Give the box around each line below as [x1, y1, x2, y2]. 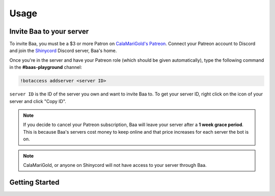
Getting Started [9, 178, 60, 186]
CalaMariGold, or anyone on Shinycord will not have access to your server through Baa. [23, 162, 207, 168]
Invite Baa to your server [9, 27, 89, 36]
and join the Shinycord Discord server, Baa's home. [9, 47, 117, 54]
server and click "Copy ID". [9, 98, 66, 104]
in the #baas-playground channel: [9, 64, 82, 70]
